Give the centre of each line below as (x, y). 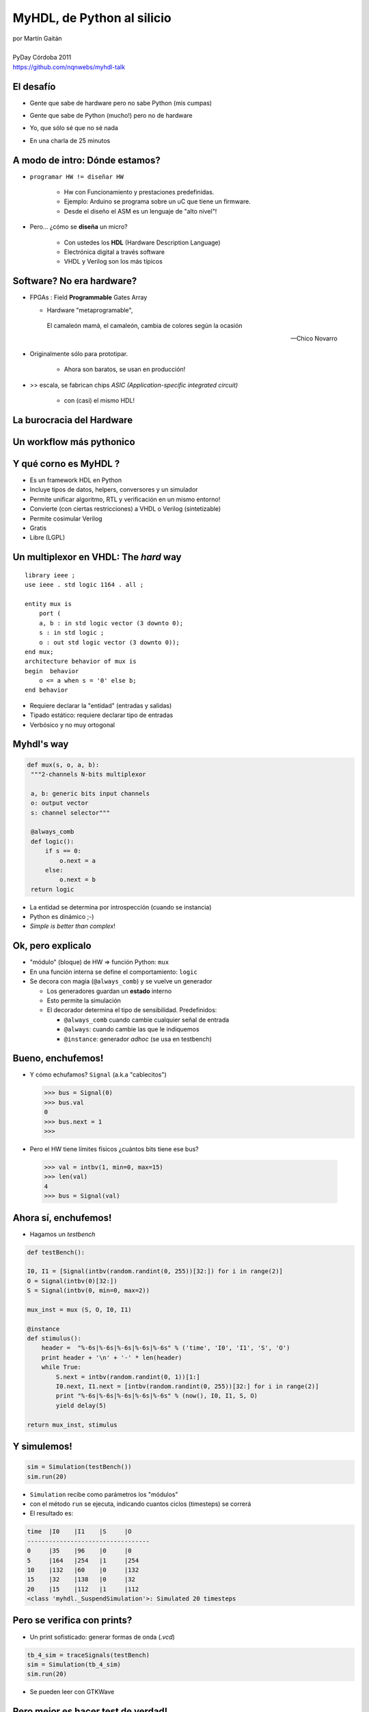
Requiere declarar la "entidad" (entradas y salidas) (101, 705)
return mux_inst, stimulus (72, 1425)
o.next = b (77, 880)
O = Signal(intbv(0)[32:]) (72, 1281)
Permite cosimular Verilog (66, 518)
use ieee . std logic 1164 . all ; (84, 585)
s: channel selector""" (71, 813)
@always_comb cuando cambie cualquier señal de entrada (147, 1020)
